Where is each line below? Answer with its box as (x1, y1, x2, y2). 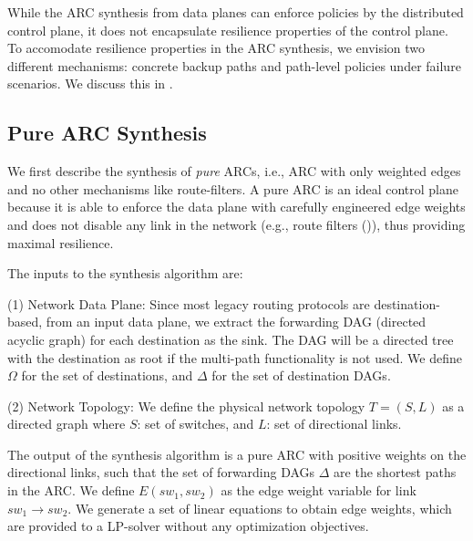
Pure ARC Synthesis (7, 119, 207, 147)
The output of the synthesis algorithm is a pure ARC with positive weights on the (7, 444, 467, 463)
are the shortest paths (334, 463, 457, 482)
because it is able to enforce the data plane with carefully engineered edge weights (7, 197, 466, 216)
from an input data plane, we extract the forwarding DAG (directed (46, 312, 427, 331)
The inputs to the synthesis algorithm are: (7, 264, 243, 283)
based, (7, 312, 43, 331)
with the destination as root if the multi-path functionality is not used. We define (7, 348, 462, 367)
